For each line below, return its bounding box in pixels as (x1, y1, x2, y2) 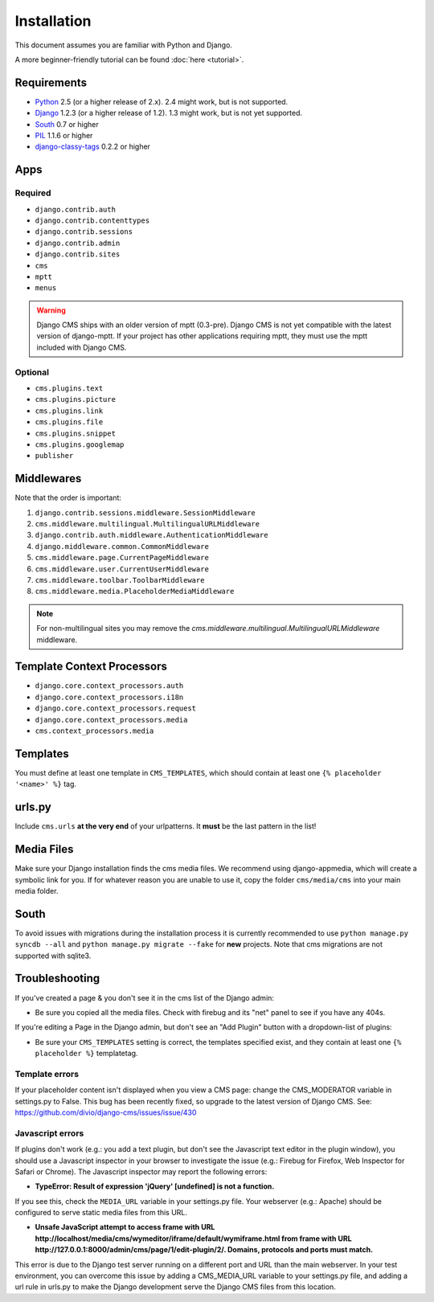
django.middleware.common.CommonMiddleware (35, 542, 209, 551)
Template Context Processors (14, 660, 168, 674)
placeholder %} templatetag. (35, 1049, 138, 1058)
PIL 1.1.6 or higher (35, 131, 93, 141)
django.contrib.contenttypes (35, 215, 150, 225)
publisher (35, 451, 74, 461)
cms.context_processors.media (35, 727, 154, 735)
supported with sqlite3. (14, 951, 92, 960)
